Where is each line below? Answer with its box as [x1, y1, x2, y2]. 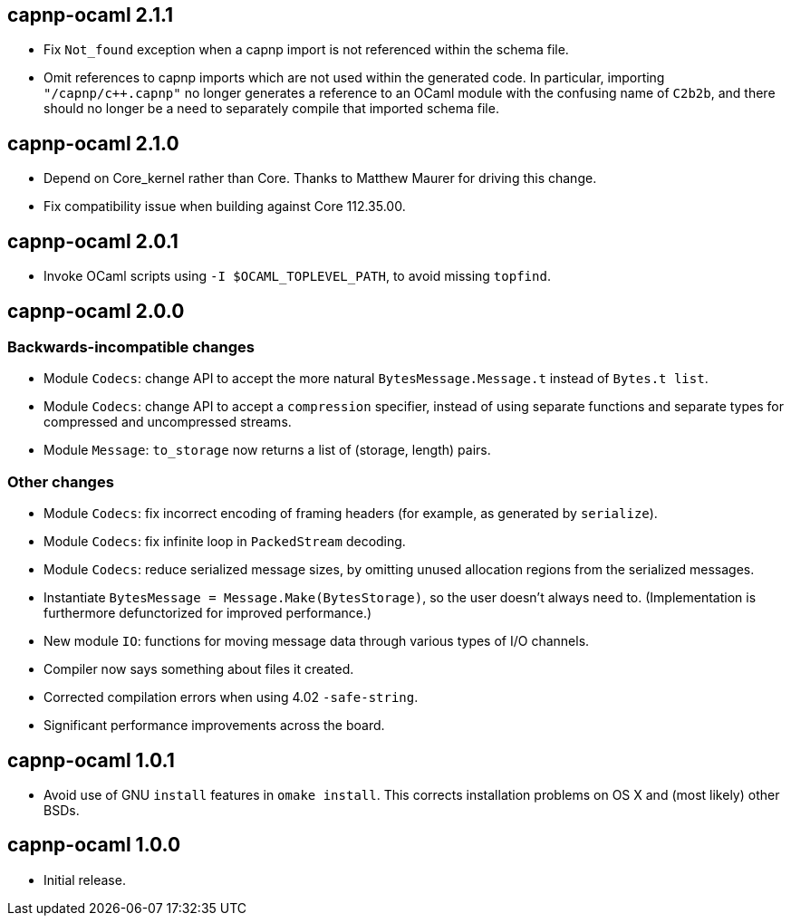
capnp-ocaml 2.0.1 [7, 229, 178, 253]
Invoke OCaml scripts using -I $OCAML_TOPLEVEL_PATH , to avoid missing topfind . [43, 268, 551, 284]
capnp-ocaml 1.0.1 [7, 748, 175, 772]
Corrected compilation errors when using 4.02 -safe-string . [43, 689, 419, 706]
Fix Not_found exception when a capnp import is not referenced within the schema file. [43, 42, 569, 58]
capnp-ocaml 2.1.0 [7, 131, 179, 155]
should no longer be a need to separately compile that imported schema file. [43, 101, 499, 117]
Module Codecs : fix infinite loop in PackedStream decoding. [43, 534, 406, 550]
